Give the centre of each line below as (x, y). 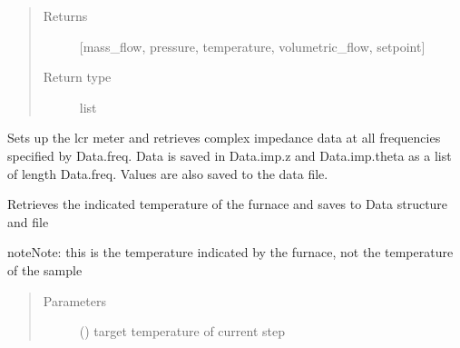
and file (28, 221)
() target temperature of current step (182, 331)
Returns (65, 15)
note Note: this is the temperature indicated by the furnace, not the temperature (230, 252)
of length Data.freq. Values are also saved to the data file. (168, 173)
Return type (77, 77)
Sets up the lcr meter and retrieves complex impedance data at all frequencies (224, 138)
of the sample (45, 269)
